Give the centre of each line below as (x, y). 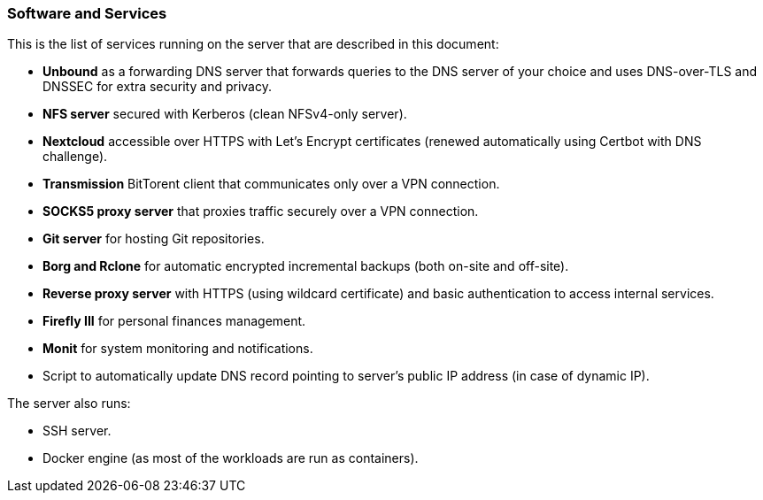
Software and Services (87, 13)
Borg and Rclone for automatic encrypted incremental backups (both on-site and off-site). (306, 266)
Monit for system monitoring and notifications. (178, 349)
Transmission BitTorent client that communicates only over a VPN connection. (271, 184)
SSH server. (77, 431)
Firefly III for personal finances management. (174, 321)
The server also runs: (69, 404)
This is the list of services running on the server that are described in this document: (253, 44)
